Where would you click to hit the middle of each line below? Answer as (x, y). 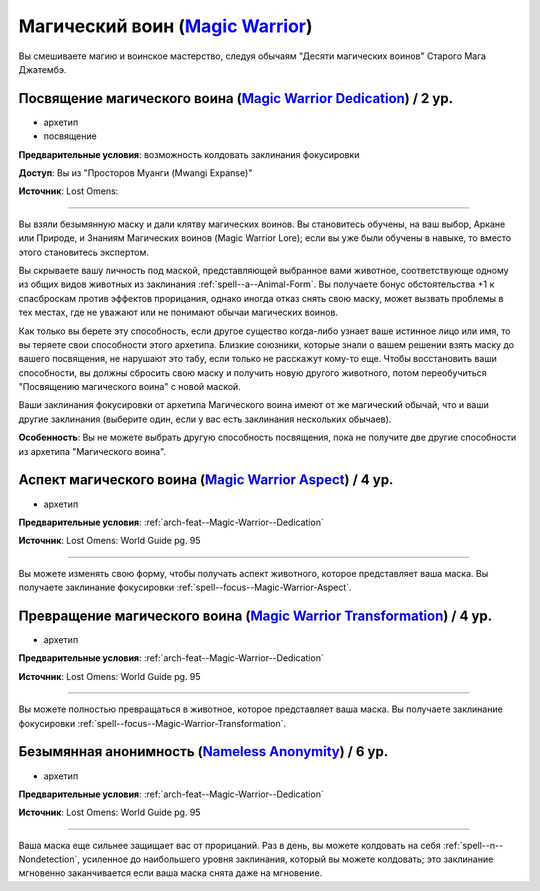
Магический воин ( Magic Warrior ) (166, 26)
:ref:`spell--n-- (473, 845)
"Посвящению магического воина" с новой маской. (130, 387)
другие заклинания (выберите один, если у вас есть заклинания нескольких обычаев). (205, 419)
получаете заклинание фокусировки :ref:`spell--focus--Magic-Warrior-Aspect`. (185, 587)
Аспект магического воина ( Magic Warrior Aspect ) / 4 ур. (206, 480)
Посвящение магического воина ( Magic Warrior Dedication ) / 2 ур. (236, 98)
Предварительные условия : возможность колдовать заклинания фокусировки (189, 154)
